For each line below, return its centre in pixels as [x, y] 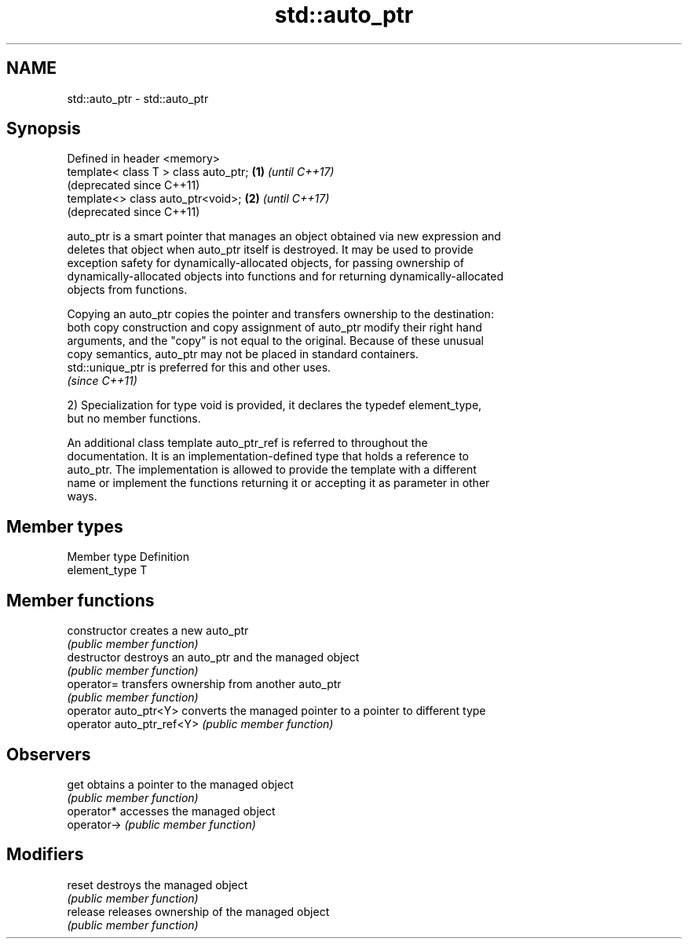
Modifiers [45, 855]
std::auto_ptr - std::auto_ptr [138, 98]
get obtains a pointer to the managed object [180, 784]
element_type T [107, 570]
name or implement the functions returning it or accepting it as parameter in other [278, 483]
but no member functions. [134, 419]
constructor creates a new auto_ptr [158, 631]
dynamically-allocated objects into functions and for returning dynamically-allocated [285, 277]
